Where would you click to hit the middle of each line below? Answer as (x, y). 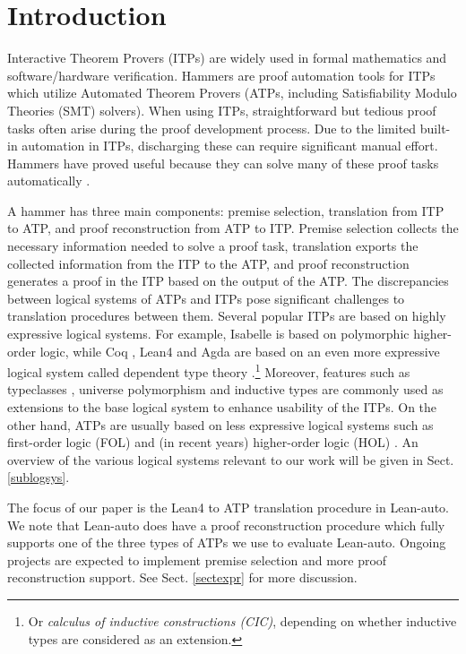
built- (435, 128)
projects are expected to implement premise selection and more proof (197, 559)
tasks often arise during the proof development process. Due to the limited (212, 128)
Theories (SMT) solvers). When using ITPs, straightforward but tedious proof (222, 110)
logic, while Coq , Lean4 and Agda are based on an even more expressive (240, 351)
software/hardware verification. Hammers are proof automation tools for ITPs (221, 75)
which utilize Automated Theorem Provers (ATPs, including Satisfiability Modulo (232, 93)
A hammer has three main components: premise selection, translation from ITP (226, 210)
